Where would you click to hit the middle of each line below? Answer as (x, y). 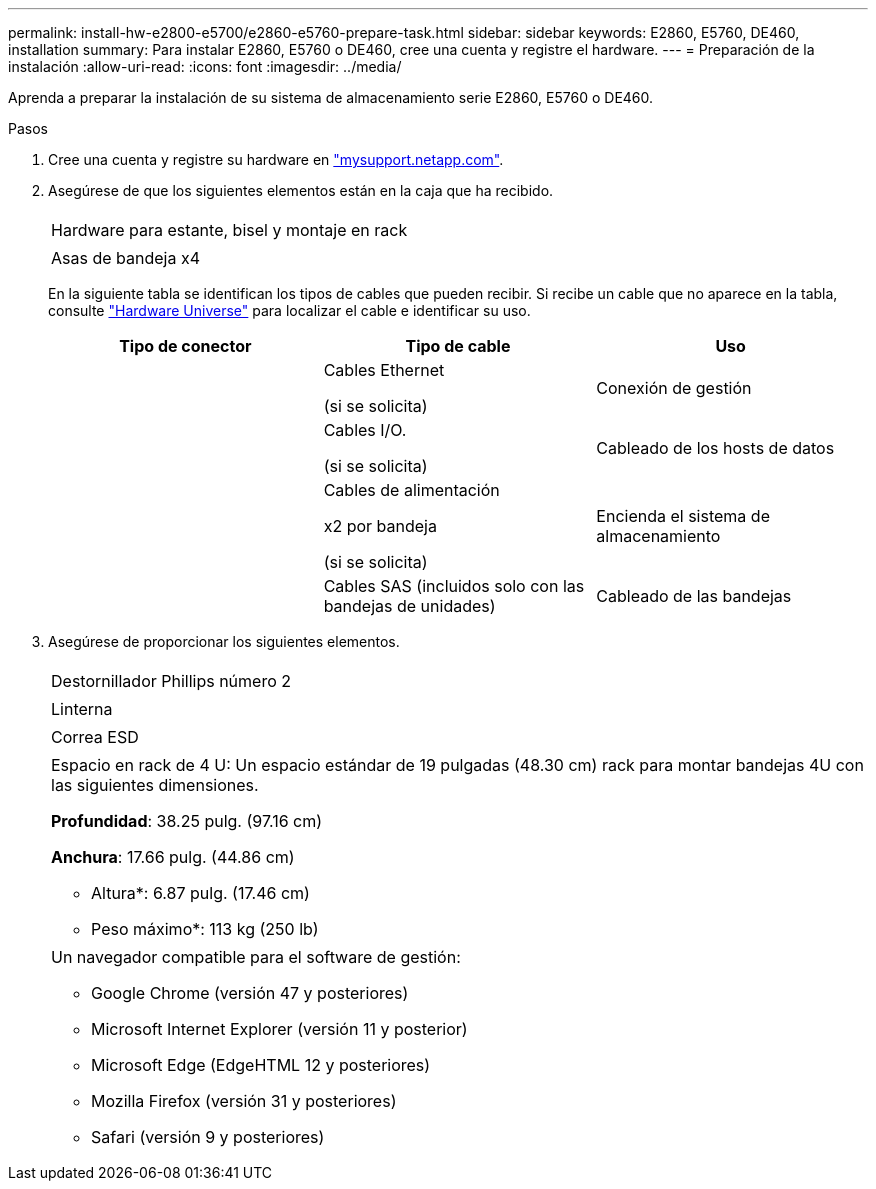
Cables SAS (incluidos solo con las (454, 586)
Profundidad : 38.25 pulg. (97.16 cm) (187, 821)
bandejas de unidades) (409, 606)
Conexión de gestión (674, 388)
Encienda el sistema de (683, 516)
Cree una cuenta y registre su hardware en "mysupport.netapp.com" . (276, 159)
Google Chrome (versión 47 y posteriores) (250, 993)
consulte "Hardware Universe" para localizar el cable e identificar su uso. (289, 310)
